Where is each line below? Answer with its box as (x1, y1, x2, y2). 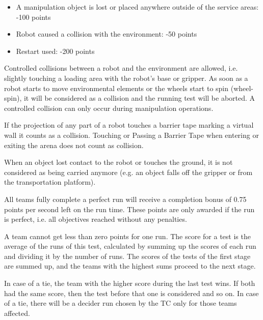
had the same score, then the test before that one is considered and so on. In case (4, 287, 259, 298)
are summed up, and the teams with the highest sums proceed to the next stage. (4, 260, 256, 271)
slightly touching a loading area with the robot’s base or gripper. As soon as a (4, 72, 248, 83)
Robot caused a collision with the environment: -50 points (16, 28, 197, 39)
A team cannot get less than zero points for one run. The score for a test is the (4, 230, 251, 241)
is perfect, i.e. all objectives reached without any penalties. (4, 214, 187, 224)
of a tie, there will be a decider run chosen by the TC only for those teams (4, 298, 237, 308)
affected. (4, 307, 30, 318)
